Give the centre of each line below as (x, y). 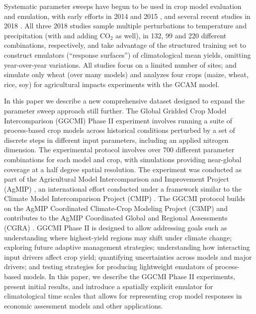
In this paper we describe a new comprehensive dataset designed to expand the (124, 101)
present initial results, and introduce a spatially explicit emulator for (109, 286)
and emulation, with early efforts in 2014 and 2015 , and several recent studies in (127, 16)
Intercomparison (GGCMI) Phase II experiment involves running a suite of (118, 120)
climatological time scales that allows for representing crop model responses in (123, 296)
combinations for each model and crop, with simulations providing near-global (123, 159)
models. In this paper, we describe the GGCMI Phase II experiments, (129, 276)
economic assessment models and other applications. (84, 305)
